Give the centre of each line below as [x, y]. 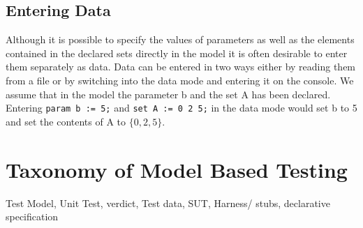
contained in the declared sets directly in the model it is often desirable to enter [177, 53]
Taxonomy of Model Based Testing [177, 169]
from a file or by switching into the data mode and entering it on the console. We [180, 80]
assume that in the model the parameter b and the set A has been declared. [168, 94]
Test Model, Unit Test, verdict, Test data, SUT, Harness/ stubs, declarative [168, 203]
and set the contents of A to [66, 121]
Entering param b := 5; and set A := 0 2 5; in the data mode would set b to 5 [181, 108]
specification [32, 216]
